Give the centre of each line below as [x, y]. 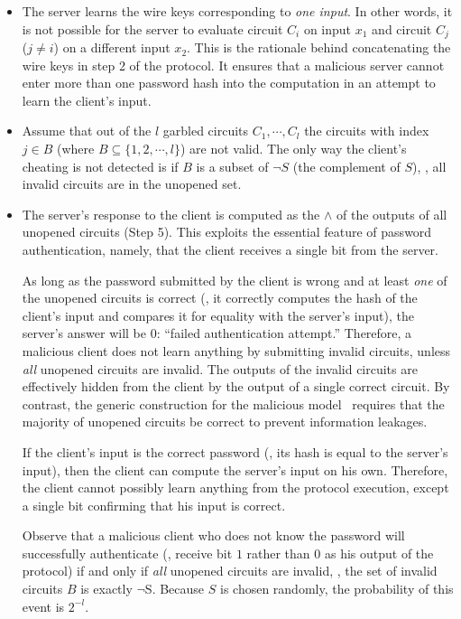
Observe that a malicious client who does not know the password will [213, 535]
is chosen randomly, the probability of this [337, 589]
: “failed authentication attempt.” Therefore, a [284, 333]
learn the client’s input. [87, 100]
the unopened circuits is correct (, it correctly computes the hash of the [220, 298]
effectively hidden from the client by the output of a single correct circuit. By [236, 386]
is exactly [106, 589]
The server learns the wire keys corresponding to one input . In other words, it [237, 11]
